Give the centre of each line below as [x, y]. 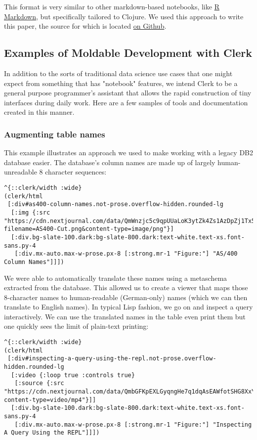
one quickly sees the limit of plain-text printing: [76, 326]
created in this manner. [39, 112]
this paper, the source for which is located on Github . [85, 26]
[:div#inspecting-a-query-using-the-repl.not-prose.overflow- [112, 359]
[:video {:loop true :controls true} [73, 375]
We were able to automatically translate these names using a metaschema [116, 278]
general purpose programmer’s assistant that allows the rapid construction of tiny [128, 93]
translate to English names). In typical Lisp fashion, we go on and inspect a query [128, 307]
